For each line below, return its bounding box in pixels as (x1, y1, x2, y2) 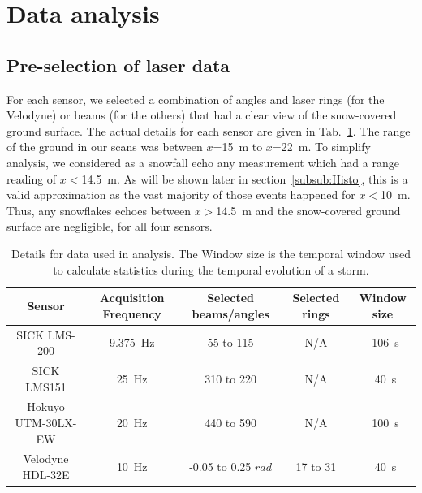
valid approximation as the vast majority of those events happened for (6, 186, 355, 203)
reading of (6, 170, 57, 187)
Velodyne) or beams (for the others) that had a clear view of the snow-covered (6, 106, 397, 123)
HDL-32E (22, 466, 70, 483)
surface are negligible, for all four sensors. (6, 218, 213, 235)
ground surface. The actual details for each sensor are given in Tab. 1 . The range (6, 122, 411, 139)
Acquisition (100, 289, 165, 306)
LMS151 (25, 378, 67, 395)
